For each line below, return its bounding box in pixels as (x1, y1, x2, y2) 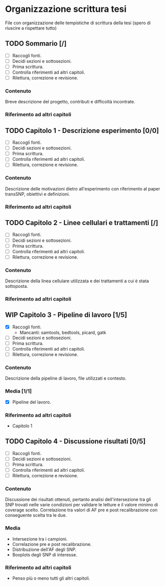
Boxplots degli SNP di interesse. (12, 551, 77, 557)
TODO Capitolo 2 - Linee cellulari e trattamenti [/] (5, 219, 159, 227)
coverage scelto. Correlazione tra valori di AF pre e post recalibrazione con (5, 507, 158, 513)
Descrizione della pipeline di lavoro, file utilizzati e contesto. (5, 375, 127, 381)
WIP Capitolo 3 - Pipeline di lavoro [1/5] (5, 311, 127, 319)
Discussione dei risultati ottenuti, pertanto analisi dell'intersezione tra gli (5, 496, 151, 502)
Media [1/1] (5, 388, 32, 395)
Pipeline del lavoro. (12, 399, 51, 405)
